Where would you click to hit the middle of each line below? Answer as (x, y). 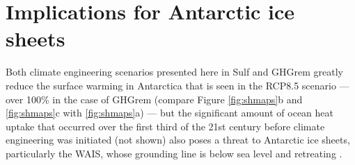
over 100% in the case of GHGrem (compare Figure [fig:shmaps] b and (154, 99)
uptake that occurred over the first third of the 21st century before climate (165, 126)
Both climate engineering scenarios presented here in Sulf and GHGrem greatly (175, 72)
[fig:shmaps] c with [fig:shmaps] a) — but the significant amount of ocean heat (169, 113)
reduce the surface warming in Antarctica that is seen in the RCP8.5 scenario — (177, 85)
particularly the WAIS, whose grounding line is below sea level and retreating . (174, 153)
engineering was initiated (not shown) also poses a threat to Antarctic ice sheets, (178, 140)
